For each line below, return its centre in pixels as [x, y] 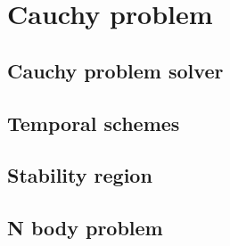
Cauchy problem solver [115, 70]
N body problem [85, 228]
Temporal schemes [94, 123]
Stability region [80, 175]
